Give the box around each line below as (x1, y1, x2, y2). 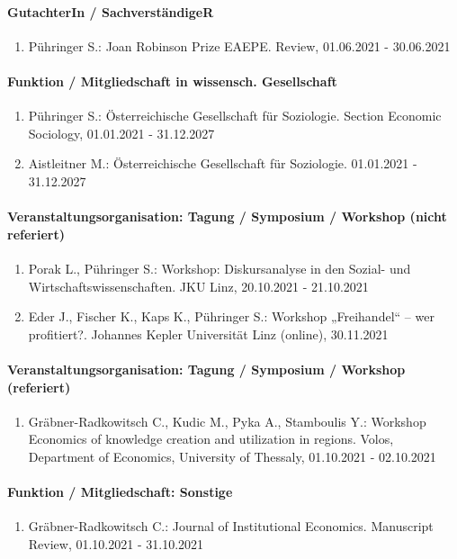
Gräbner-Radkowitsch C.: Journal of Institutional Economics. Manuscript (28, 517, 434, 536)
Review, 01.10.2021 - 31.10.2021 (28, 534, 204, 553)
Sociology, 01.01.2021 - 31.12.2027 (28, 123, 215, 142)
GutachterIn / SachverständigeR (7, 2, 214, 21)
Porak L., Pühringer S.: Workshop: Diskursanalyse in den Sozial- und (28, 258, 411, 277)
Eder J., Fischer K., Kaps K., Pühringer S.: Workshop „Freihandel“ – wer (28, 307, 435, 326)
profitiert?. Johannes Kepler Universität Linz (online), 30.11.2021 (28, 324, 389, 343)
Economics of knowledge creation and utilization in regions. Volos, (28, 429, 394, 448)
